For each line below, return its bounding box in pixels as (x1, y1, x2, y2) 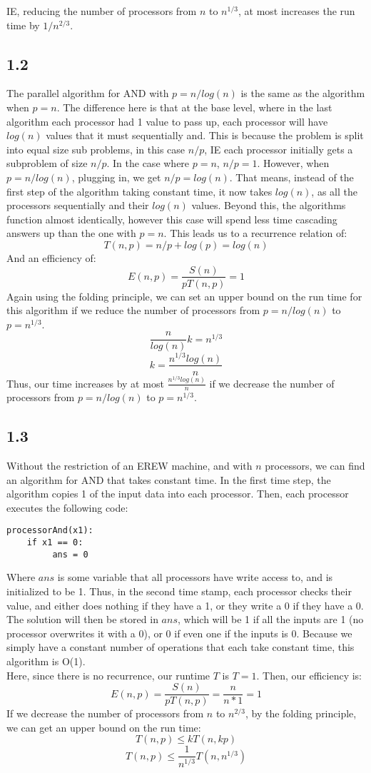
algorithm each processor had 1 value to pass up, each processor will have (6, 113, 328, 128)
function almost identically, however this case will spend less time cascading (6, 211, 337, 226)
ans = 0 (52, 549, 88, 560)
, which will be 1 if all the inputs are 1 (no (177, 612, 364, 627)
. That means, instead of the (229, 169, 354, 184)
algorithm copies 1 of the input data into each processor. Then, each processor (6, 486, 349, 501)
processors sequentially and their (6, 198, 149, 213)
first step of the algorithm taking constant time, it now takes (6, 183, 273, 198)
